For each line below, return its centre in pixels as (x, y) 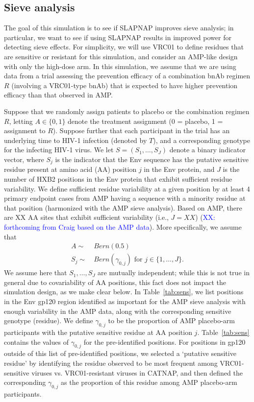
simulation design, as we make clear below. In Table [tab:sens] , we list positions (124, 292)
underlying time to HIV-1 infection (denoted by (76, 140)
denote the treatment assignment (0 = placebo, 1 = (145, 121)
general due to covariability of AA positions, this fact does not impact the (115, 282)
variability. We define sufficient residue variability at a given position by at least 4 (127, 188)
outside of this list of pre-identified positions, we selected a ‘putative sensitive (120, 353)
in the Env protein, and (179, 169)
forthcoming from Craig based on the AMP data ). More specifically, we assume (123, 226)
